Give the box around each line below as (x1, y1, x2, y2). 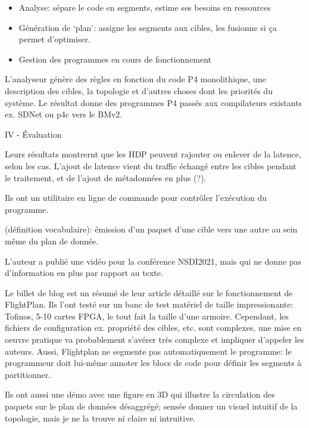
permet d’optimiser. (18, 33, 91, 45)
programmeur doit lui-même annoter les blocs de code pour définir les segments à (5, 356, 302, 369)
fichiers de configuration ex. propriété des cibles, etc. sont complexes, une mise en (5, 321, 302, 334)
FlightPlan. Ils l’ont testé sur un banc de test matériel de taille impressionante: (5, 298, 294, 311)
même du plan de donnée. (5, 234, 99, 247)
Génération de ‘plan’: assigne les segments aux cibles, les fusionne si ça (18, 21, 277, 33)
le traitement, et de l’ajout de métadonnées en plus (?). (5, 171, 207, 184)
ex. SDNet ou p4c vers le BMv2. (5, 108, 123, 120)
